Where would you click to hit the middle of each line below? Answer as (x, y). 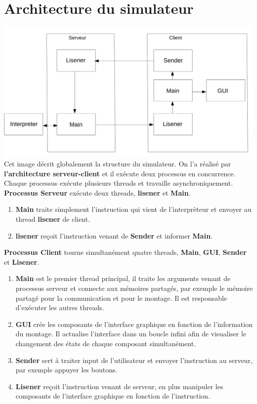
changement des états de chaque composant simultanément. (106, 343)
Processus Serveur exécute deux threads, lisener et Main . (97, 192)
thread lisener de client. (53, 219)
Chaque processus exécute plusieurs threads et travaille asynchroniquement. (119, 183)
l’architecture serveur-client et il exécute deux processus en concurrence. (120, 173)
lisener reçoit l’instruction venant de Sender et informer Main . (114, 235)
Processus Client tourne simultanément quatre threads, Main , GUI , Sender (125, 252)
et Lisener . (22, 262)
